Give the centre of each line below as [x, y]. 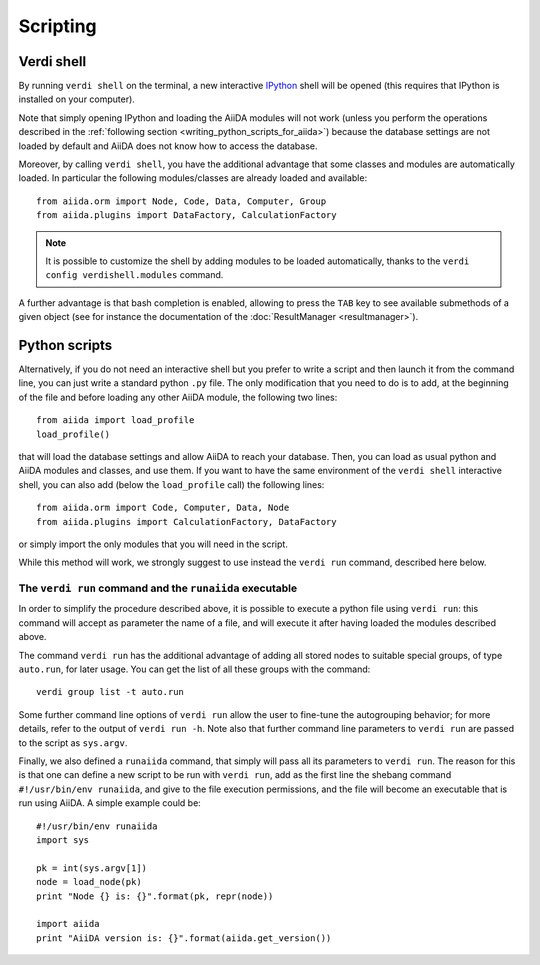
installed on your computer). [76, 99]
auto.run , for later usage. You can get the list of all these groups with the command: [194, 669]
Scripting [57, 26]
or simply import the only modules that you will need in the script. [153, 544]
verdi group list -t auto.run [110, 692]
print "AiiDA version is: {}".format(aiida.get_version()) [184, 938]
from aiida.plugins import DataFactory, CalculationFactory [186, 215]
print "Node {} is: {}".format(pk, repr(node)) [155, 896]
